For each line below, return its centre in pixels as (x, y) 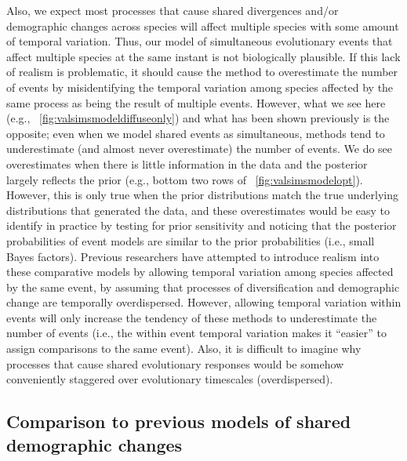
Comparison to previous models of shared (179, 421)
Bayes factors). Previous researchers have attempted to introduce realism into (193, 256)
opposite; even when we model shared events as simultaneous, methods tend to (196, 133)
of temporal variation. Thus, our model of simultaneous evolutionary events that (200, 41)
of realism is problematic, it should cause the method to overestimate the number (202, 72)
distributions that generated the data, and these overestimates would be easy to (198, 210)
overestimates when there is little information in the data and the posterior (187, 163)
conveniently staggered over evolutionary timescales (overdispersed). (170, 379)
